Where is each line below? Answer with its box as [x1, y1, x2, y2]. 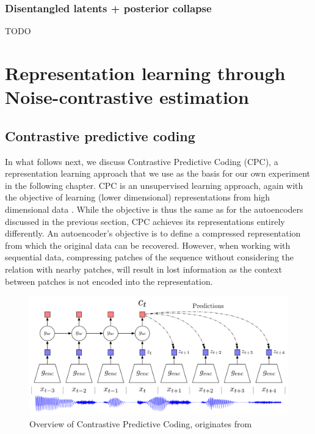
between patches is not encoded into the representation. [5, 274, 213, 287]
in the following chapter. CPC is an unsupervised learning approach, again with [5, 178, 303, 191]
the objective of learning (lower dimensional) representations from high [5, 191, 270, 204]
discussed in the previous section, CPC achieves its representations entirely [5, 215, 285, 227]
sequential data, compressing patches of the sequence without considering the [5, 251, 294, 263]
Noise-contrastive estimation [5, 84, 249, 109]
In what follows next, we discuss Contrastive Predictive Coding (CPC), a [5, 155, 278, 167]
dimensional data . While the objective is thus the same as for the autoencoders [5, 202, 303, 215]
